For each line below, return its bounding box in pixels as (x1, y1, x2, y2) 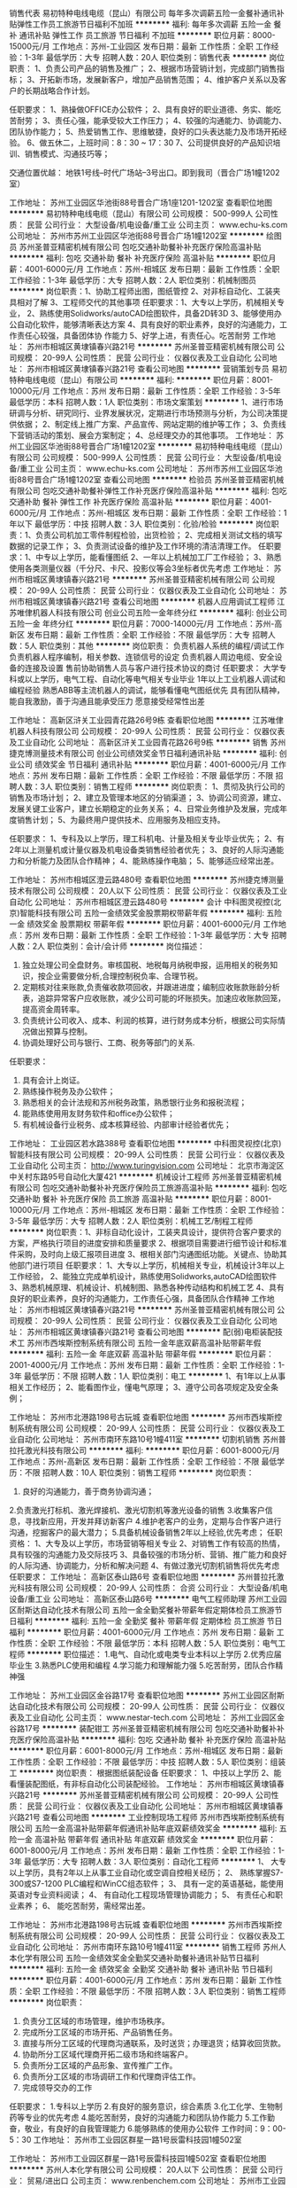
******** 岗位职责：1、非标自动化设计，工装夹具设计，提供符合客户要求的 (9, 1227, 282, 1237)
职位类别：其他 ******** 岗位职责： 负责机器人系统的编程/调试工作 (39, 641, 285, 651)
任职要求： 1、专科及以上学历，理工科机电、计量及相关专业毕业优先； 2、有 (9, 833, 286, 844)
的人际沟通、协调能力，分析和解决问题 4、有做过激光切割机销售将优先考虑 (9, 1560, 280, 1571)
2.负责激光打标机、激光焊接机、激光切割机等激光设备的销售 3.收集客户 (9, 1505, 265, 1515)
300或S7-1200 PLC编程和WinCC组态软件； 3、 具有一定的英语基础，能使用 (9, 1879, 285, 1888)
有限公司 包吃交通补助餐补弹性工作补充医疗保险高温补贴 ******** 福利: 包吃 (9, 486, 287, 496)
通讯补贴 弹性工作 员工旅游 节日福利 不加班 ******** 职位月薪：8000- (19, 30, 276, 40)
